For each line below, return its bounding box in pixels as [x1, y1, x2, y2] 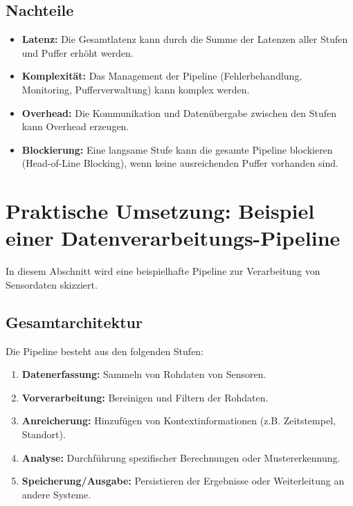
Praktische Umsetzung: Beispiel [6, 197, 315, 225]
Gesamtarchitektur [6, 311, 143, 332]
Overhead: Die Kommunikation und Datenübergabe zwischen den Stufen [21, 105, 336, 120]
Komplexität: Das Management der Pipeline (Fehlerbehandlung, [21, 69, 302, 83]
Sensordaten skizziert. [6, 277, 98, 291]
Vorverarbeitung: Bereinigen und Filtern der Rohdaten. [21, 390, 269, 404]
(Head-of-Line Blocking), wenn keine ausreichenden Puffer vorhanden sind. [21, 156, 338, 170]
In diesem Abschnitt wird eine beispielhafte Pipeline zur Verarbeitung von [6, 264, 320, 278]
